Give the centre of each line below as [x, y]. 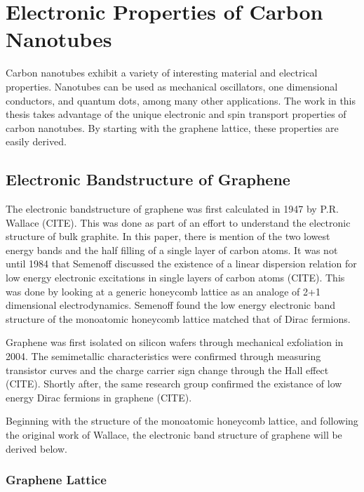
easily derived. [36, 141]
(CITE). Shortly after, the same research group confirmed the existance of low [174, 384]
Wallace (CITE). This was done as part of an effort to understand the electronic [178, 222]
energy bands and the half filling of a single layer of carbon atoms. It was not [172, 250]
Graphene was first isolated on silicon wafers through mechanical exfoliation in [175, 342]
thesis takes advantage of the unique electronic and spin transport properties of [176, 114]
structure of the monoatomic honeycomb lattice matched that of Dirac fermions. [178, 318]
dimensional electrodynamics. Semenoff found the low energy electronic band [171, 305]
